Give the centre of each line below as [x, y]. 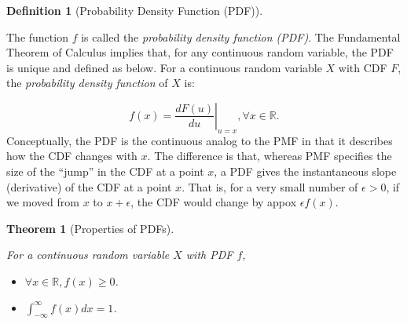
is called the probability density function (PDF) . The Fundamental [241, 36]
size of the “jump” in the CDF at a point [105, 171]
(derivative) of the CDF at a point [89, 186]
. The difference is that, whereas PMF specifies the [269, 156]
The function [37, 36]
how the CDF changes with [72, 156]
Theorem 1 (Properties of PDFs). [90, 228]
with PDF [209, 255]
